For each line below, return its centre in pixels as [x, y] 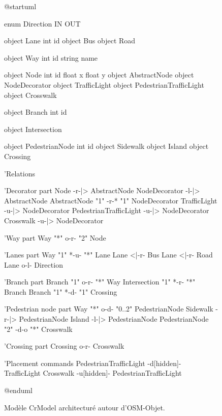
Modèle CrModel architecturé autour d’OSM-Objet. [85, 407]
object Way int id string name [51, 57]
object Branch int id [36, 112]
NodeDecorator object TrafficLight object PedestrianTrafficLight [104, 84]
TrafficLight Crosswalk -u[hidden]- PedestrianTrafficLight [93, 373]
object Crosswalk [30, 95]
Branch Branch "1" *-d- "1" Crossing [61, 291]
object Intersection [33, 129]
